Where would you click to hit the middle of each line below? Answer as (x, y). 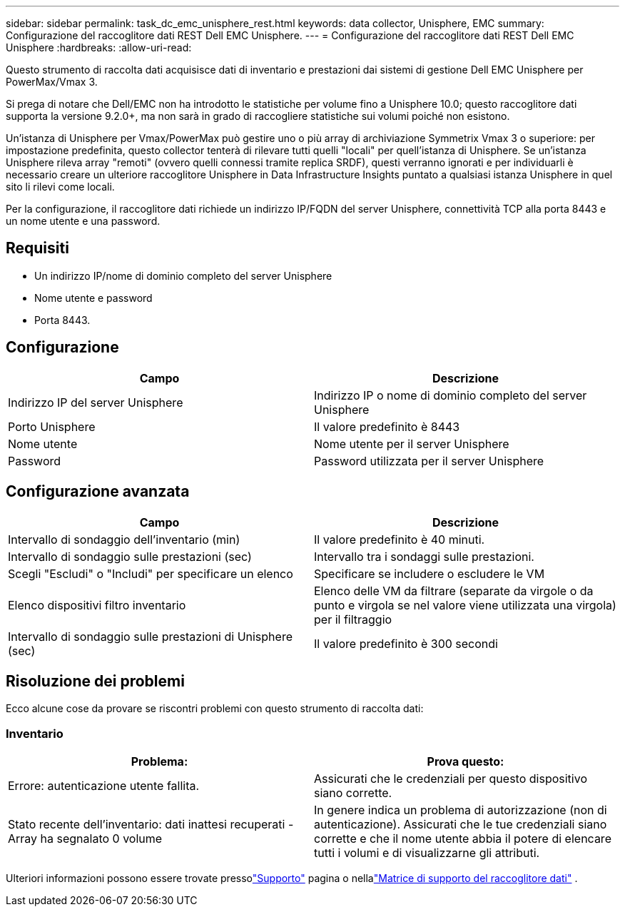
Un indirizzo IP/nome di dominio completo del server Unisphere (183, 275)
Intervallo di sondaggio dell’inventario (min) (124, 539)
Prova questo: (466, 762)
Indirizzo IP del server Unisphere (96, 402)
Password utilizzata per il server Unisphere (429, 461)
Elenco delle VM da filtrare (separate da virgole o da (454, 591)
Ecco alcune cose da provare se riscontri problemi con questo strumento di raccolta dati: (215, 709)
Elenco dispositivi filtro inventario (97, 605)
